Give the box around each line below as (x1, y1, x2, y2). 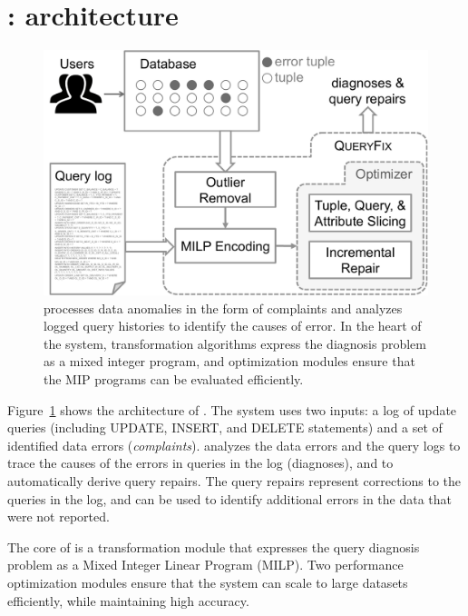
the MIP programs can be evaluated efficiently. (44, 370, 304, 389)
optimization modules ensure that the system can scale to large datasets (7, 573, 408, 591)
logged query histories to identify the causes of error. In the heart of (44, 316, 422, 335)
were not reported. (7, 507, 110, 526)
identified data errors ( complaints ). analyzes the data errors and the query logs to (7, 435, 461, 454)
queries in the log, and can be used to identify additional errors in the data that (7, 489, 453, 508)
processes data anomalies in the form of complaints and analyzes (44, 298, 403, 317)
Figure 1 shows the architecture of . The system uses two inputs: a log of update (7, 400, 457, 419)
